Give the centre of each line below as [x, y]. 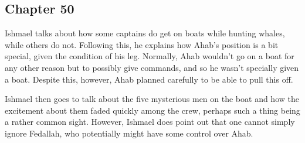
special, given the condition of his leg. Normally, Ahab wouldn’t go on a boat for [150, 56]
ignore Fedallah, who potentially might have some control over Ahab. [129, 133]
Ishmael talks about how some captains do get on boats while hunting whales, [145, 33]
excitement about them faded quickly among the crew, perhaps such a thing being [152, 110]
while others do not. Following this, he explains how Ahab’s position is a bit [142, 44]
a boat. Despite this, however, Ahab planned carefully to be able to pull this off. [149, 79]
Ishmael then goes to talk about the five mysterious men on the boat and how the [152, 99]
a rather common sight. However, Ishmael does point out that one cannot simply [150, 122]
